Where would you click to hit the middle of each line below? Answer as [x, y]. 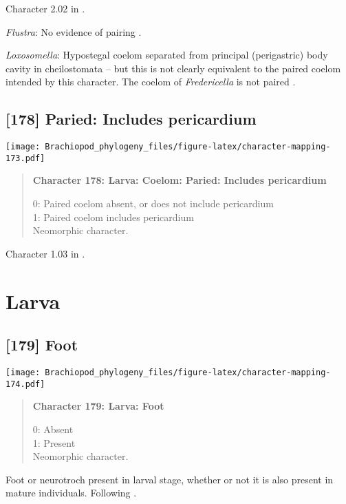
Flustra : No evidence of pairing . [74, 31]
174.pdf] [25, 384]
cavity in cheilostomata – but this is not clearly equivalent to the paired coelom [173, 68]
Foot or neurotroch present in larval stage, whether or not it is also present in [170, 479]
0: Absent [53, 429]
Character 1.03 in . [45, 253]
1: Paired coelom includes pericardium [113, 217]
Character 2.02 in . [45, 8]
